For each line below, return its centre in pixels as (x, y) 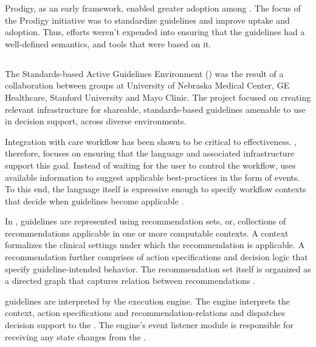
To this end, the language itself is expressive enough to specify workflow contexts (156, 189)
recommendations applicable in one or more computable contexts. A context (147, 233)
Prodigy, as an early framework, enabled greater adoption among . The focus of (153, 8)
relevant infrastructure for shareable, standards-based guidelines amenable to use (155, 109)
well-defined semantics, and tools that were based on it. (108, 43)
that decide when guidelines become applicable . (94, 200)
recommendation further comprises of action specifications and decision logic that (156, 257)
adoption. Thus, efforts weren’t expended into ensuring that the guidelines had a (155, 32)
